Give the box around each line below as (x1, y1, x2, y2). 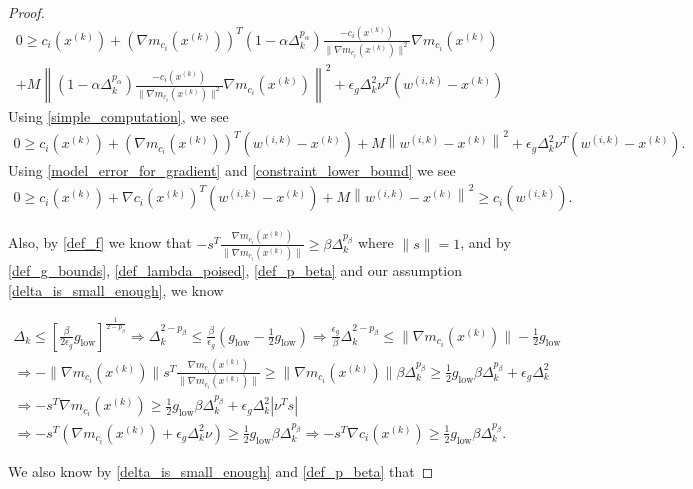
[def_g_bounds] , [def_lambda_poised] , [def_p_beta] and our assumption (8, 260, 462, 281)
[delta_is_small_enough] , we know (8, 279, 224, 300)
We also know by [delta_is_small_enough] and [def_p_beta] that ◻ (8, 460, 434, 481)
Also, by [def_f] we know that (8, 232, 192, 253)
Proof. (8, 2, 45, 22)
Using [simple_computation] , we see (8, 106, 229, 127)
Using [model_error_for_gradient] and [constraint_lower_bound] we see (8, 160, 456, 181)
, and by (460, 232, 511, 253)
